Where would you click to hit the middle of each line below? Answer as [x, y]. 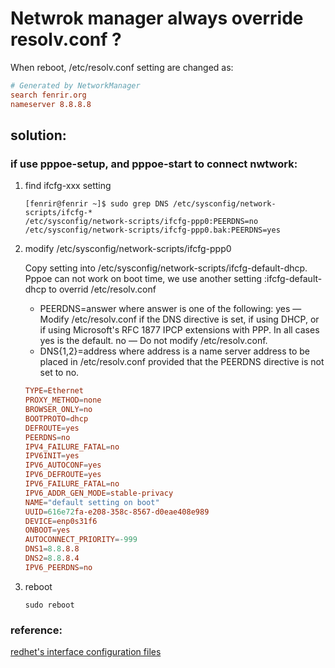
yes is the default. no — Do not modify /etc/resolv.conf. [153, 341]
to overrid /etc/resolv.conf [102, 289]
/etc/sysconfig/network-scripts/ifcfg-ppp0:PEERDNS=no [141, 222]
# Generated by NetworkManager [75, 85]
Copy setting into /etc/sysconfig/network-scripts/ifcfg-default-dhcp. [166, 268]
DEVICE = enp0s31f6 [61, 521]
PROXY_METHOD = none [63, 400]
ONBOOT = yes [47, 530]
